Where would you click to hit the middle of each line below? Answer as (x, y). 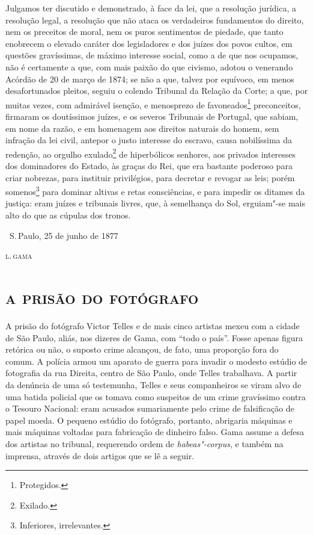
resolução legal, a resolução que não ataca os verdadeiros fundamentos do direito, (155, 20)
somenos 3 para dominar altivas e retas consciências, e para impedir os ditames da (155, 190)
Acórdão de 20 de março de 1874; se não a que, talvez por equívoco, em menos (150, 79)
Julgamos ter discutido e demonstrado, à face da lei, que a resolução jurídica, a (151, 8)
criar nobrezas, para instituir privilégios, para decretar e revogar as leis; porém (150, 177)
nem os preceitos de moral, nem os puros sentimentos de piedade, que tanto (144, 32)
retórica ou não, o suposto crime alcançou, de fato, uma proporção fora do (142, 349)
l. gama (19, 255)
